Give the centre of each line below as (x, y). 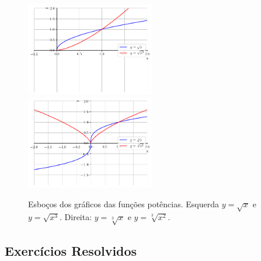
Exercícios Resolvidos (71, 250)
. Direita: (76, 217)
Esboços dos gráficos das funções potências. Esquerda (123, 203)
